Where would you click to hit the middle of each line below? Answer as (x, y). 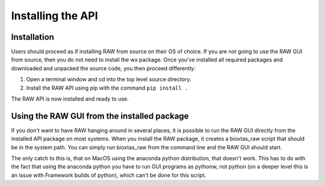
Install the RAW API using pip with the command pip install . (107, 88)
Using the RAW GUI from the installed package (100, 116)
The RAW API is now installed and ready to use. (70, 99)
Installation (32, 37)
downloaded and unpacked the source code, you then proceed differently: (103, 68)
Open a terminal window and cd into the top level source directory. (109, 79)
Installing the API (55, 16)
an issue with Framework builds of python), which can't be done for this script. (109, 175)
